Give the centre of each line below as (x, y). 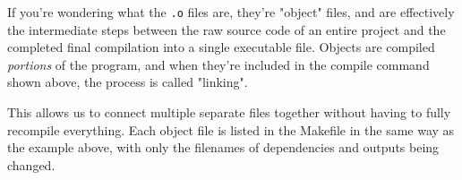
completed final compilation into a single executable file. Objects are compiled (221, 47)
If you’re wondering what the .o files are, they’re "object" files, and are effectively (231, 12)
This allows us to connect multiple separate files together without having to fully (229, 112)
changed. (31, 164)
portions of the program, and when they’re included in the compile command (218, 64)
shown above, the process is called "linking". (128, 82)
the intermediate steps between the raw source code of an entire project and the (227, 29)
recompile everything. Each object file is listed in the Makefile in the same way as (231, 129)
